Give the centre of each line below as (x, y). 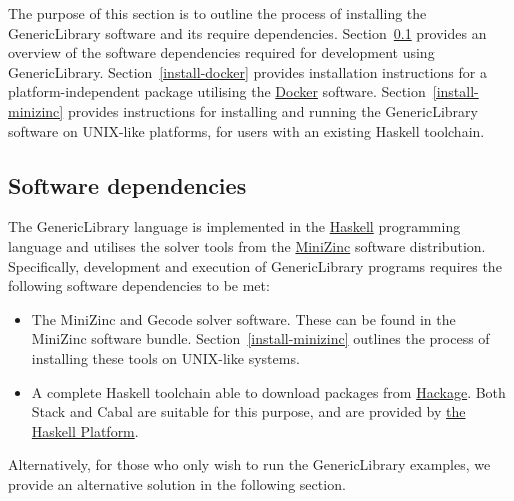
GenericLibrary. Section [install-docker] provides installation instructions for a (247, 71)
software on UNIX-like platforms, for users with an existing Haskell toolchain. (246, 130)
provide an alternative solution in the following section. (177, 483)
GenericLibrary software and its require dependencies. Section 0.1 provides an (247, 32)
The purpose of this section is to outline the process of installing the (217, 13)
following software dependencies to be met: (139, 285)
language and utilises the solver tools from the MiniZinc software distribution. (247, 245)
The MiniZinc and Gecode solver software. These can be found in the (243, 318)
